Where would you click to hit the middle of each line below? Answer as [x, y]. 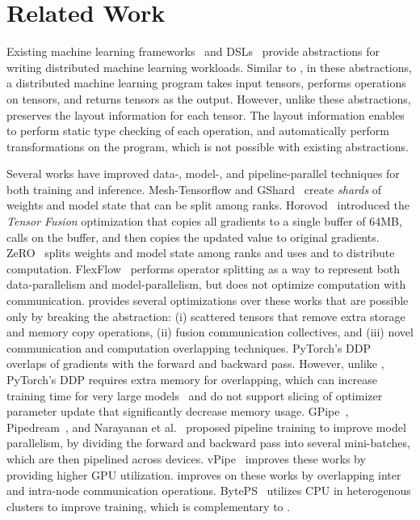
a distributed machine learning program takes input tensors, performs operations [206, 83]
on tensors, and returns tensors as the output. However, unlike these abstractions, [209, 98]
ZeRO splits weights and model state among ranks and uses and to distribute [201, 253]
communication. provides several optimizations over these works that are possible [208, 300]
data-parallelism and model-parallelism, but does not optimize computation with [206, 284]
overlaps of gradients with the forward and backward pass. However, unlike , [195, 364]
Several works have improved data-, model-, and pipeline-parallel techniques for [203, 173]
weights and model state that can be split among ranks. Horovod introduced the [208, 205]
